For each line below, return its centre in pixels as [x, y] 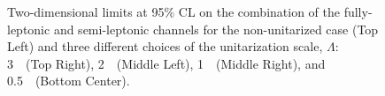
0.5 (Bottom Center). [69, 81]
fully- [358, 11]
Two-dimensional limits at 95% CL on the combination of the [173, 11]
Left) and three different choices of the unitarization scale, [165, 46]
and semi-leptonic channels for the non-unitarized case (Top [216, 29]
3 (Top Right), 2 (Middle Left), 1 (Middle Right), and [166, 63]
